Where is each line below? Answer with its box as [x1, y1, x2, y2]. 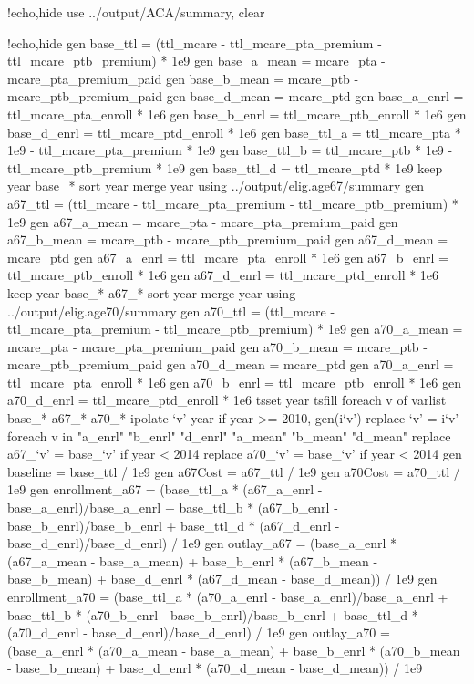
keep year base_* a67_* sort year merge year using [7, 283, 296, 302]
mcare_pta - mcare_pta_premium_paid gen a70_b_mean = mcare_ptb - [7, 337, 428, 356]
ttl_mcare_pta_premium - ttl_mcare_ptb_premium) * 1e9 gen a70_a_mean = [7, 319, 463, 338]
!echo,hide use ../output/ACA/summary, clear [7, 3, 265, 21]
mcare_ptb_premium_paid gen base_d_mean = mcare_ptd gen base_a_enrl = [7, 87, 464, 106]
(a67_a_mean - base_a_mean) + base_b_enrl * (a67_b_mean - [7, 551, 378, 570]
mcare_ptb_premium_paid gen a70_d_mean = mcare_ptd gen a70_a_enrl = [7, 355, 454, 374]
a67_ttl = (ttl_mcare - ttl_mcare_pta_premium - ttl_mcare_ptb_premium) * [7, 193, 459, 212]
